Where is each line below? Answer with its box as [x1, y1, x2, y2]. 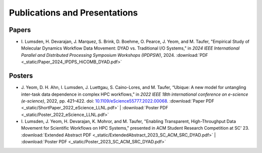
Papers [9, 26, 31, 34]
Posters [9, 72, 33, 80]
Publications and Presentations [9, 7, 138, 18]
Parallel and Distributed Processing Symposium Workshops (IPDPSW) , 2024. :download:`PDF [21, 52, 208, 58]
